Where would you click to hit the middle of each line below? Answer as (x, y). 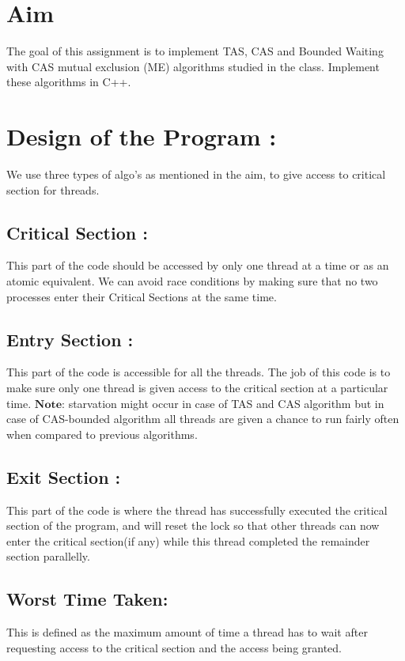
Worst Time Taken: (87, 599)
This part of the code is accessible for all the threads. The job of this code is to (199, 372)
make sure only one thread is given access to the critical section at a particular (197, 387)
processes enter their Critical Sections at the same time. (142, 296)
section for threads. (53, 189)
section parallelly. (48, 556)
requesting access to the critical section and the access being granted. (174, 647)
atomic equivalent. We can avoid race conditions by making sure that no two (192, 281)
